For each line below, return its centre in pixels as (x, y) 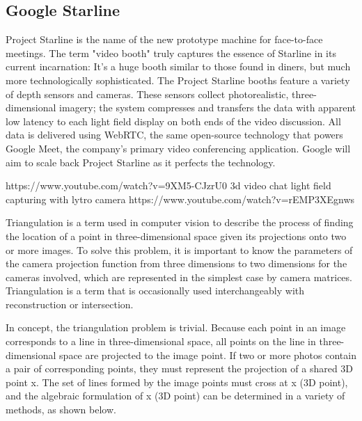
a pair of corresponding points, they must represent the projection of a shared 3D (180, 368)
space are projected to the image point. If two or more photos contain (208, 355)
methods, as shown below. (61, 410)
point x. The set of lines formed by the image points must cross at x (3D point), (177, 382)
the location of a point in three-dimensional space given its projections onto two (176, 236)
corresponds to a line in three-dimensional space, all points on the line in (161, 341)
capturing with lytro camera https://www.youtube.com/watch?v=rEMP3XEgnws (180, 199)
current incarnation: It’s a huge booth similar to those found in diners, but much (178, 66)
